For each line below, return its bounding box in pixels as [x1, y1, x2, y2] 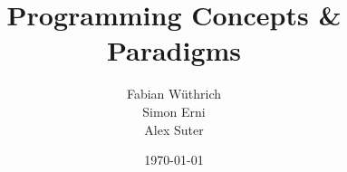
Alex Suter [144, 119, 204, 139]
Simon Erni [142, 101, 206, 120]
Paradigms [106, 32, 242, 69]
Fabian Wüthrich [126, 84, 222, 103]
